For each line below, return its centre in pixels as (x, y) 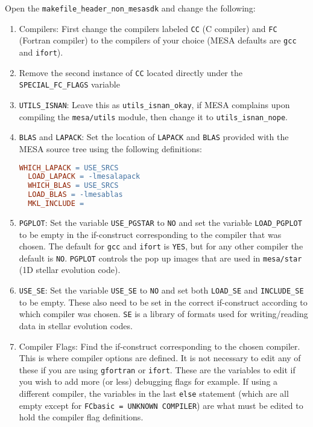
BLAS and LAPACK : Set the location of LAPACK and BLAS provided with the (154, 137)
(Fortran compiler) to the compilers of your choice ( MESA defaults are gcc (158, 40)
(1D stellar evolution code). (70, 270)
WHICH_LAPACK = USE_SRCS (69, 168)
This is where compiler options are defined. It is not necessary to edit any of (160, 358)
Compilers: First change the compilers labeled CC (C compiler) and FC (148, 28)
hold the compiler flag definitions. (81, 417)
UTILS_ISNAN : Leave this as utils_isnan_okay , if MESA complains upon (154, 104)
